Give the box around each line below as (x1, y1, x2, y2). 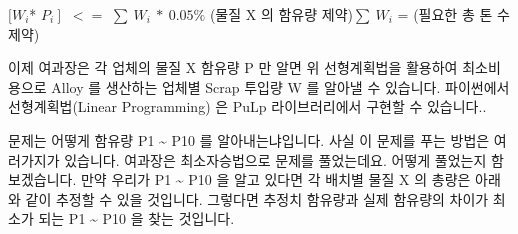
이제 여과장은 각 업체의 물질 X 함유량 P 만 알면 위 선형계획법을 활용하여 (8, 57, 458, 78)
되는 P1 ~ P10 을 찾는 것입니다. (38, 208, 235, 229)
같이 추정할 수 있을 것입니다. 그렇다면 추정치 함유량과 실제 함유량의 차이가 (25, 188, 489, 209)
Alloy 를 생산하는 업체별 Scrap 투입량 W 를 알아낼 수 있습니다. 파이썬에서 (51, 76, 510, 97)
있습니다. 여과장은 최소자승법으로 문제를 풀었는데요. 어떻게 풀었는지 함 (64, 149, 504, 170)
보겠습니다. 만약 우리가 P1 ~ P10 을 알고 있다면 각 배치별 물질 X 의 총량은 (8, 169, 471, 190)
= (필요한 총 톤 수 (397, 4, 510, 24)
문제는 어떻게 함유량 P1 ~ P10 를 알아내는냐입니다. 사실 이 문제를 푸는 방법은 (8, 129, 490, 150)
